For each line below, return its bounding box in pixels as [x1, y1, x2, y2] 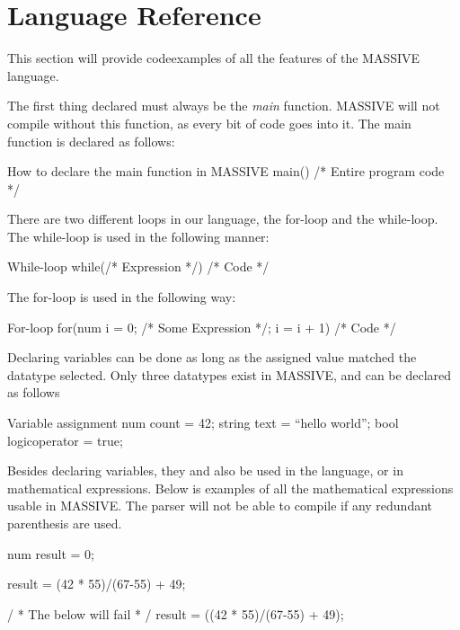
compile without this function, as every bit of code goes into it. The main [7, 113, 411, 132]
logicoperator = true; [7, 430, 123, 449]
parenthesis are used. [7, 514, 122, 532]
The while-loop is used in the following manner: [7, 226, 270, 245]
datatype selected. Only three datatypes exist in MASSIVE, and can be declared [7, 365, 452, 384]
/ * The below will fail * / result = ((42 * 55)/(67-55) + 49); [7, 604, 344, 623]
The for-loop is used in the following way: [7, 288, 236, 306]
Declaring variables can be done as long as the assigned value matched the [7, 348, 417, 367]
